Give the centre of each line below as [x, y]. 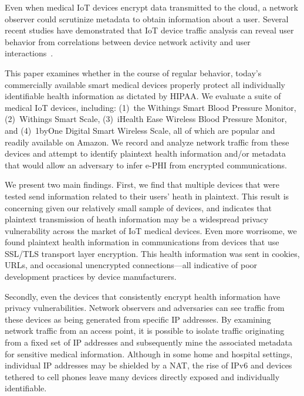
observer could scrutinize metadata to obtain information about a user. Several [147, 18]
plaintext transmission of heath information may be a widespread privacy [136, 219]
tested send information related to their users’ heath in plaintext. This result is [147, 196]
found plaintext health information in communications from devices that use [142, 242]
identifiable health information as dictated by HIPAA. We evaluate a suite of [143, 96]
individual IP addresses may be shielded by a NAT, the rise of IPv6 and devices [148, 365]
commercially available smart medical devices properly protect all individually [145, 84]
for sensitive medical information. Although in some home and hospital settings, [149, 353]
